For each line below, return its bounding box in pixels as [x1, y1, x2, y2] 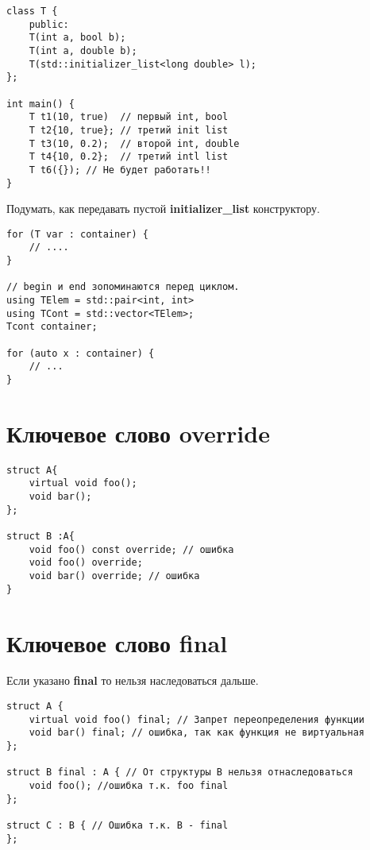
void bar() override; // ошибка [29, 570, 200, 582]
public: [29, 18, 69, 30]
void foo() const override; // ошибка [29, 543, 234, 555]
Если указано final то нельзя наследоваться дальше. [6, 672, 259, 689]
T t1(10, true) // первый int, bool [29, 111, 229, 123]
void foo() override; [29, 557, 143, 569]
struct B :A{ [6, 531, 75, 543]
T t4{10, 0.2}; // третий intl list [29, 151, 229, 163]
